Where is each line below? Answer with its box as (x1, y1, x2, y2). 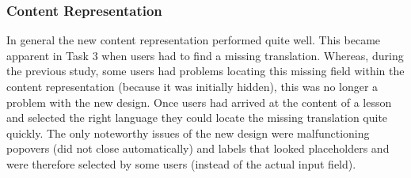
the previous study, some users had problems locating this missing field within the (6, 62, 405, 79)
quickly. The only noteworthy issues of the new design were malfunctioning (6, 124, 370, 141)
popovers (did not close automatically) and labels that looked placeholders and (6, 140, 390, 157)
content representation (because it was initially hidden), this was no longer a (6, 78, 379, 94)
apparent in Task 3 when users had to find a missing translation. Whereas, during (6, 47, 404, 63)
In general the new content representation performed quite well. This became (6, 32, 381, 48)
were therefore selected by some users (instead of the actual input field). (6, 155, 356, 172)
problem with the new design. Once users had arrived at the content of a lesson (6, 93, 392, 110)
